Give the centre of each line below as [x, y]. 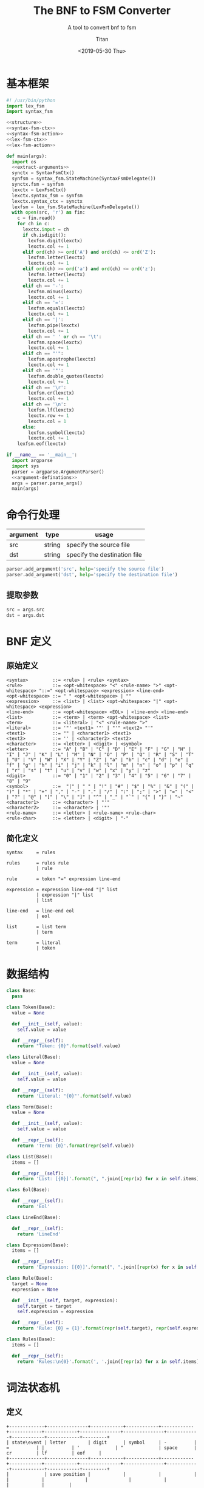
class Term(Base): [29, 1107]
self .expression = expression [56, 1312]
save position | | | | [123, 1474]
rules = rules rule [38, 863]
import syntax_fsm [29, 112]
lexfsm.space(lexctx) [56, 342]
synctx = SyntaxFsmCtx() [43, 173]
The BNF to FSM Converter [102, 11]
